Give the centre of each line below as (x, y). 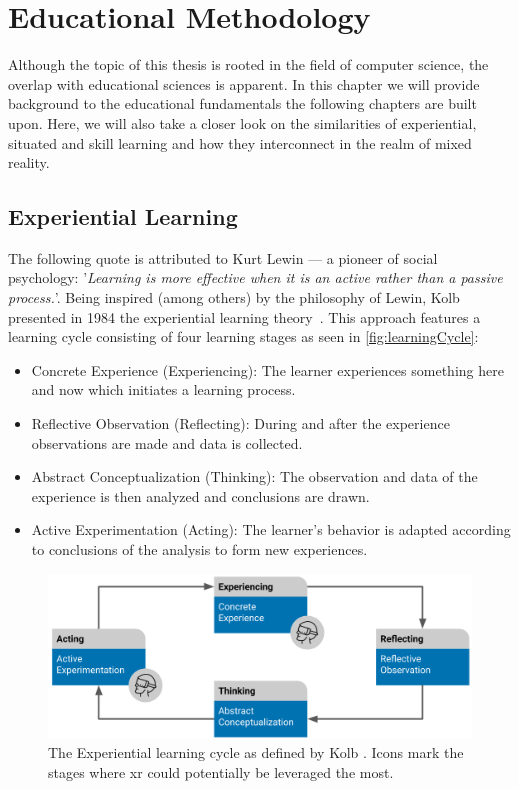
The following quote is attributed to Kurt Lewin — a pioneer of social (223, 257)
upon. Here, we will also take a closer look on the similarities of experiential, (242, 122)
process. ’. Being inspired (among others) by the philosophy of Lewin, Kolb (234, 297)
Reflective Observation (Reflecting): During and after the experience (240, 423)
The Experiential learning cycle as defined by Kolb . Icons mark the (256, 752)
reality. (29, 162)
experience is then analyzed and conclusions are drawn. (200, 495)
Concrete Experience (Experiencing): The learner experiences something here (267, 369)
